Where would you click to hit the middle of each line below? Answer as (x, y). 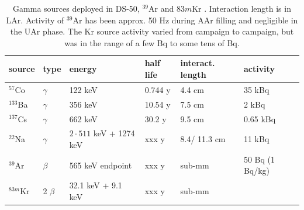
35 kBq (256, 89)
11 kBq (256, 139)
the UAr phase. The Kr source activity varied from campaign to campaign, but (152, 31)
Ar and (161, 8)
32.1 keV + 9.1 (96, 185)
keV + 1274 (114, 133)
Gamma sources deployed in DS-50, (76, 8)
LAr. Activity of (35, 20)
